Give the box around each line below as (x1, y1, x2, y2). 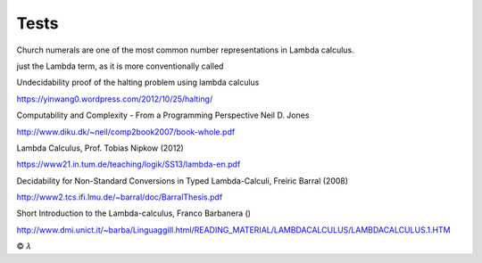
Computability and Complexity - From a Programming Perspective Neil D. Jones (16, 110, 310, 120)
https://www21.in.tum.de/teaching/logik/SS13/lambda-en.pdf (16, 159, 241, 169)
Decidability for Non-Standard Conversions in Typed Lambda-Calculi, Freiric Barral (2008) (16, 175, 348, 186)
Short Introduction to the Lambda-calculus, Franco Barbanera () (16, 208, 252, 218)
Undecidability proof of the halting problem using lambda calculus (16, 77, 260, 88)
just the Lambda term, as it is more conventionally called (16, 61, 224, 71)
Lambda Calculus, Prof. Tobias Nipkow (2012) (16, 143, 185, 153)
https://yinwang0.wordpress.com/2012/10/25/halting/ (16, 94, 213, 104)
